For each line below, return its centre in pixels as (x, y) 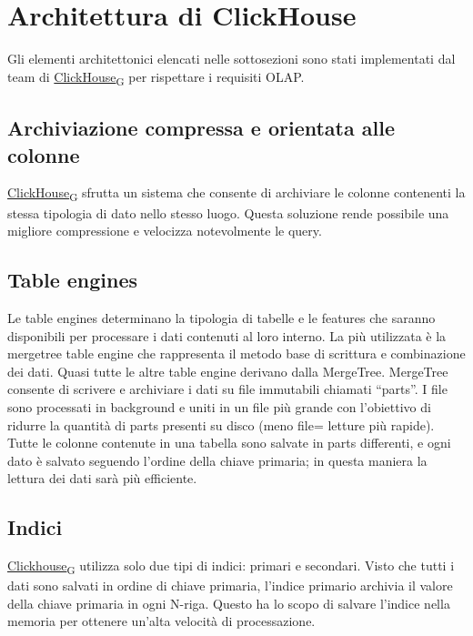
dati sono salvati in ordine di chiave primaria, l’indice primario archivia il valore (230, 586)
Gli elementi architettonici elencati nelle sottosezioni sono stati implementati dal (231, 59)
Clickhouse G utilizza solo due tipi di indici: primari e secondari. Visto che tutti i (231, 566)
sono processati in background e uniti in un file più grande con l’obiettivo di (219, 406)
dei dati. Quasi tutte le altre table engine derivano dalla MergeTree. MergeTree (228, 371)
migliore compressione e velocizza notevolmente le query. (165, 231)
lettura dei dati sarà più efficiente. (102, 478)
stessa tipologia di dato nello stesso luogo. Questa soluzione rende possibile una (228, 212)
